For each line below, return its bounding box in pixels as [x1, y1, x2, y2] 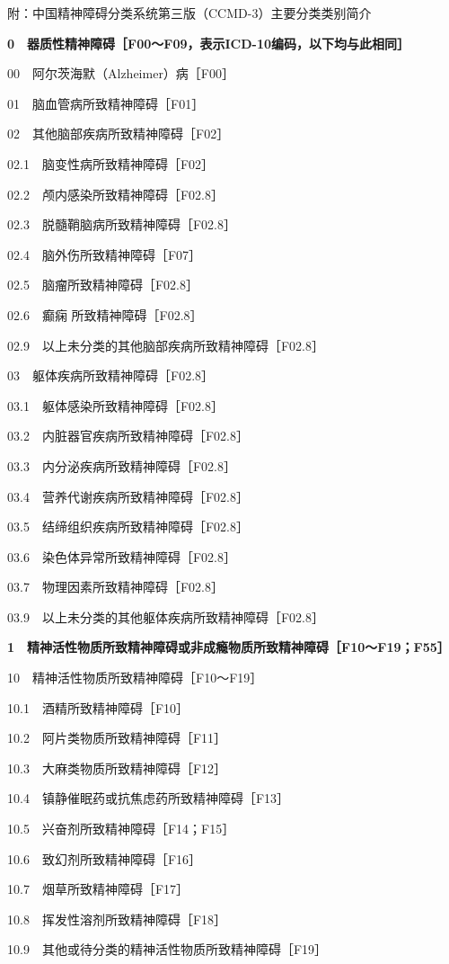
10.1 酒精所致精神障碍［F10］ [7, 698, 189, 717]
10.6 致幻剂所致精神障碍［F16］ [7, 849, 202, 868]
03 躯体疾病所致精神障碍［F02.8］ [7, 366, 215, 385]
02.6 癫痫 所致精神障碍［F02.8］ [7, 305, 203, 324]
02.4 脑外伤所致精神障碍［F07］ [7, 245, 202, 263]
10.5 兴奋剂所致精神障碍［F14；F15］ [7, 819, 235, 838]
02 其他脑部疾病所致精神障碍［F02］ [7, 124, 230, 143]
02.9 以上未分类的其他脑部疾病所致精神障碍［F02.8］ [7, 335, 324, 354]
